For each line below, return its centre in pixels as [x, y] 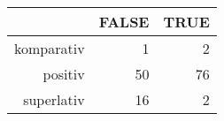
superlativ [54, 99]
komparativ [50, 48]
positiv [64, 74]
